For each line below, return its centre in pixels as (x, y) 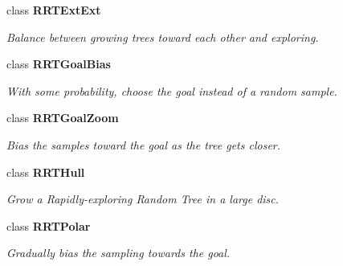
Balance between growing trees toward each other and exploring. (163, 37)
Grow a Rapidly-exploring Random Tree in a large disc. (143, 199)
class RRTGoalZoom (63, 118)
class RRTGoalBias (59, 64)
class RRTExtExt (54, 10)
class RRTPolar (49, 225)
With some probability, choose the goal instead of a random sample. (172, 90)
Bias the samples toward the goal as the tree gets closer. (144, 144)
